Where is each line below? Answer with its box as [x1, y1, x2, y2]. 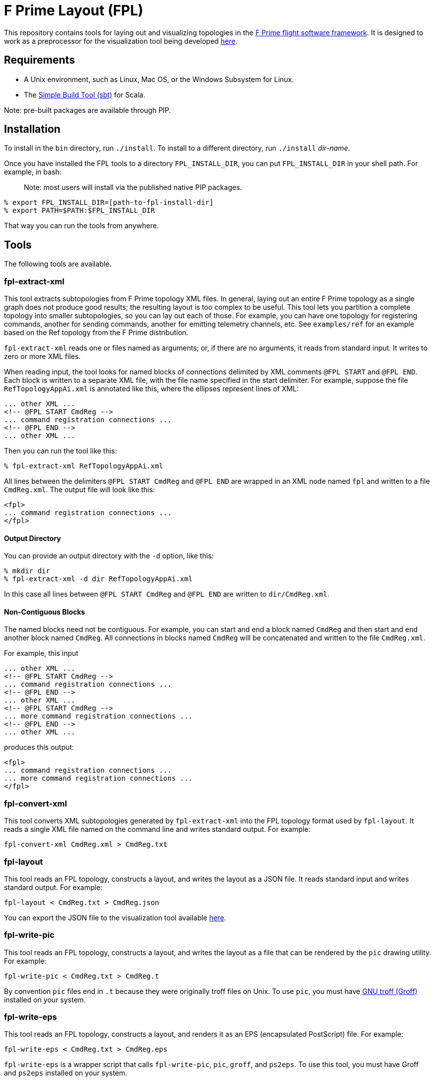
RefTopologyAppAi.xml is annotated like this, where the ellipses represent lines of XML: [4, 384, 299, 393]
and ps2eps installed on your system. [4, 1069, 127, 1078]
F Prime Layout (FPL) [4, 2, 144, 19]
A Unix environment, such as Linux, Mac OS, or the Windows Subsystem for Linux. [24, 75, 294, 84]
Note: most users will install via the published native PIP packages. [24, 183, 242, 192]
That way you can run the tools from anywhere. [4, 221, 159, 230]
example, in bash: [4, 168, 62, 177]
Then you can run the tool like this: [4, 447, 117, 455]
